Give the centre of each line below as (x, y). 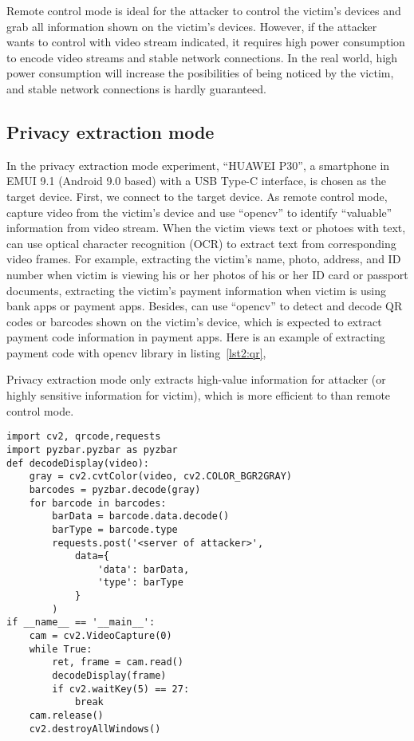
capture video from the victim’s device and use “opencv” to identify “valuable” (199, 212)
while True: (61, 649)
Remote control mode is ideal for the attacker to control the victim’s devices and (204, 10)
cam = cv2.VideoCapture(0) (101, 636)
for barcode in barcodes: (98, 503)
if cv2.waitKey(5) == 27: (121, 689)
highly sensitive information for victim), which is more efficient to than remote (199, 395)
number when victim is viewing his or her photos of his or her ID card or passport (207, 274)
